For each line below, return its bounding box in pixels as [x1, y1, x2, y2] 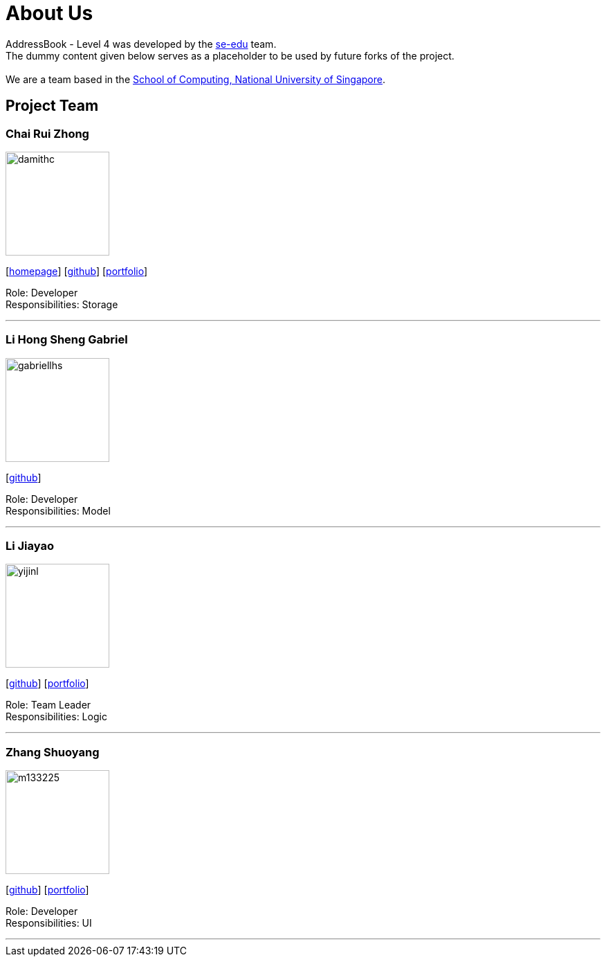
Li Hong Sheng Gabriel [6, 332, 128, 347]
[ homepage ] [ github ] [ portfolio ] [6, 265, 148, 277]
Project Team [6, 97, 99, 115]
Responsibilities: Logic [6, 711, 107, 723]
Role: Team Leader [6, 699, 91, 711]
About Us [6, 1, 93, 25]
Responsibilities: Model [6, 504, 111, 517]
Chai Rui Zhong [6, 126, 89, 141]
